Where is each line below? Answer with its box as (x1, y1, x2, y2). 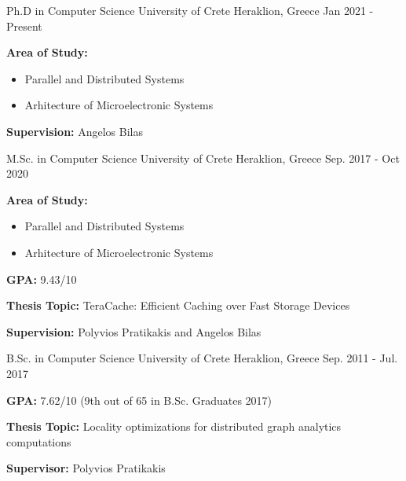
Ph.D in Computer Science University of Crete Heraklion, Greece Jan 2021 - (6, 2, 374, 18)
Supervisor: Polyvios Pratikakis (6, 460, 166, 476)
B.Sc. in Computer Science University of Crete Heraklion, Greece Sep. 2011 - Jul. (6, 350, 398, 366)
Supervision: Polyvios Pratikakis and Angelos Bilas (6, 323, 262, 340)
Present (6, 17, 42, 34)
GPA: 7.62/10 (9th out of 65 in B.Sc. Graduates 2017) (6, 391, 272, 408)
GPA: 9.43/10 (6, 270, 77, 287)
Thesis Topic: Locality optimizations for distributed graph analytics (6, 418, 342, 435)
